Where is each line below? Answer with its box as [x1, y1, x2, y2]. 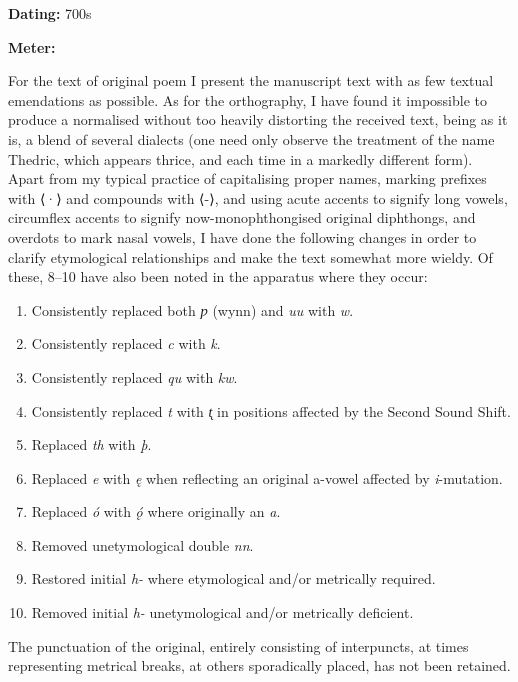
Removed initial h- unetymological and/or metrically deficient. [31, 602, 414, 623]
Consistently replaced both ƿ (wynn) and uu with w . [31, 299, 354, 320]
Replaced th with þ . [31, 434, 152, 455]
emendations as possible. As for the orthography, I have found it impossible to [8, 89, 488, 110]
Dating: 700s [8, 3, 92, 23]
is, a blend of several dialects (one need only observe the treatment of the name [8, 128, 495, 149]
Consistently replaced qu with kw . [31, 366, 238, 387]
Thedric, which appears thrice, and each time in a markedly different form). [8, 148, 473, 169]
